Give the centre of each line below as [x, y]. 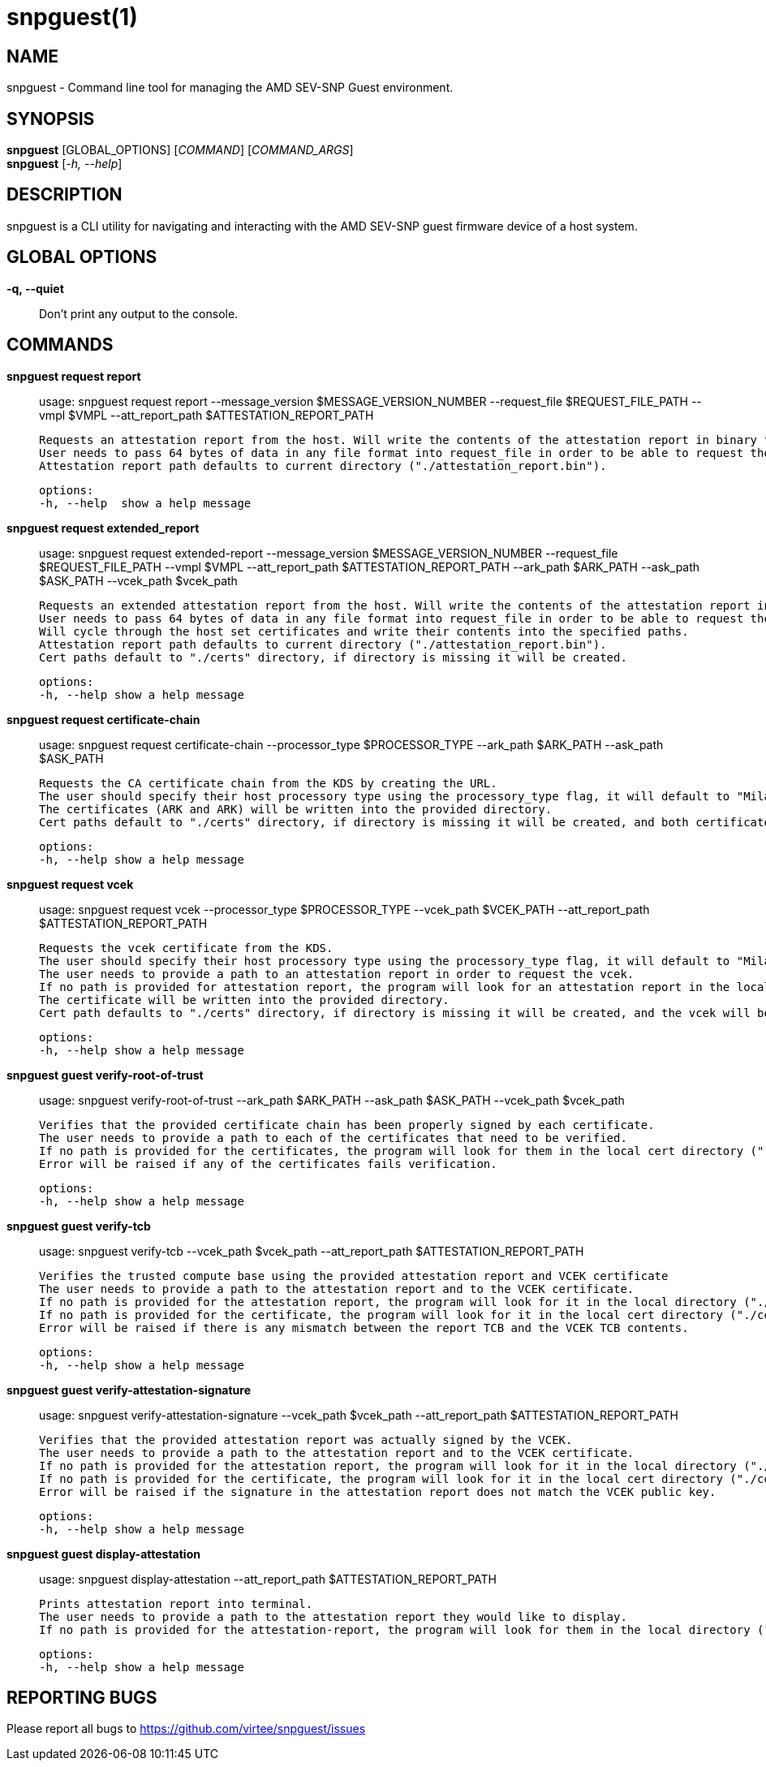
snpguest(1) [72, 17]
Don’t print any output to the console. [139, 313]
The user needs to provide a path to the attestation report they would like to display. [333, 1616]
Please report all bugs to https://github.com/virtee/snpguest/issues [186, 1729]
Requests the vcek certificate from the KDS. [186, 948]
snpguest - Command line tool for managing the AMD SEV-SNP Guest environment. [230, 88]
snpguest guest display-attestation [103, 1554]
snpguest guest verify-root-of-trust [105, 1075]
